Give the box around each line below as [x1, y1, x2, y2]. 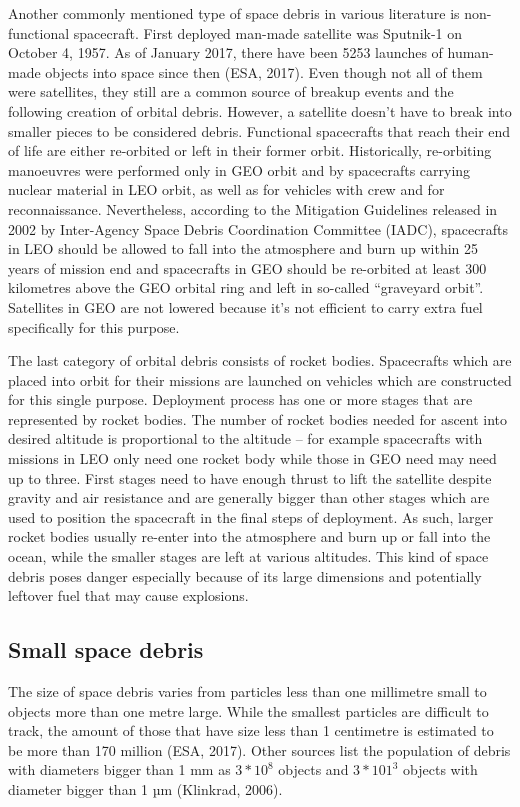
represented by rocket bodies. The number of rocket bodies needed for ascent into [8, 408, 508, 429]
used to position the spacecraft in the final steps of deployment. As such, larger [8, 506, 494, 527]
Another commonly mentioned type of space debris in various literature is [8, 3, 460, 23]
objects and [278, 759, 349, 780]
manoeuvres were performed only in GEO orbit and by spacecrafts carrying [8, 159, 471, 180]
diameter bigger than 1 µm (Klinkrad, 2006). [8, 778, 283, 799]
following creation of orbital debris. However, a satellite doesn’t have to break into [8, 100, 512, 121]
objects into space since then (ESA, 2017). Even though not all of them [45, 61, 483, 82]
